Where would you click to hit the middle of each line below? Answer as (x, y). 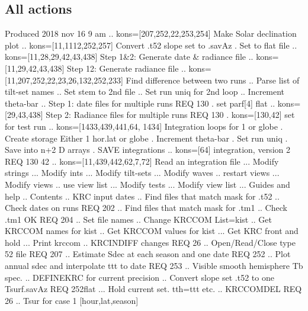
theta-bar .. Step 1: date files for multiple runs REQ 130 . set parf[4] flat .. (140, 103)
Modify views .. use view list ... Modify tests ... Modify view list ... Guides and (147, 184)
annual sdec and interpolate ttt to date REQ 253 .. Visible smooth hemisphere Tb (154, 266)
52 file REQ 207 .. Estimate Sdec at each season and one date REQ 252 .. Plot (148, 254)
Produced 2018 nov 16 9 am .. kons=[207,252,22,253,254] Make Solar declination (151, 33)
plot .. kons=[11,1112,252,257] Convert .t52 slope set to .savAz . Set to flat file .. (151, 45)
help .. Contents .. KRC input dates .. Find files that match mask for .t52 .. (142, 196)
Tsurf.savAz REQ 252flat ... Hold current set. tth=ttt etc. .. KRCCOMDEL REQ (153, 289)
